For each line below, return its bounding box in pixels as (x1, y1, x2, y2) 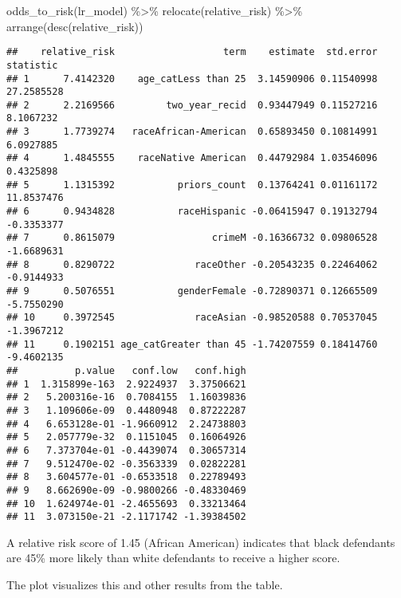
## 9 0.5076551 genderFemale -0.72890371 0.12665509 (6, 285, 378, 297)
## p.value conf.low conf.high (6, 364, 246, 376)
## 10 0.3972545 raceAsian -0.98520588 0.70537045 (6, 312, 378, 324)
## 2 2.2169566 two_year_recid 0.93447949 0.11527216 (6, 99, 378, 111)
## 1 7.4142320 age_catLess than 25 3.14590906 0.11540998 (6, 73, 378, 85)
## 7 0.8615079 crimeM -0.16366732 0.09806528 (6, 232, 378, 244)
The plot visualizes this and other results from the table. (6, 576, 283, 592)
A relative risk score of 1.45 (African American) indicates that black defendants (6, 533, 395, 550)
